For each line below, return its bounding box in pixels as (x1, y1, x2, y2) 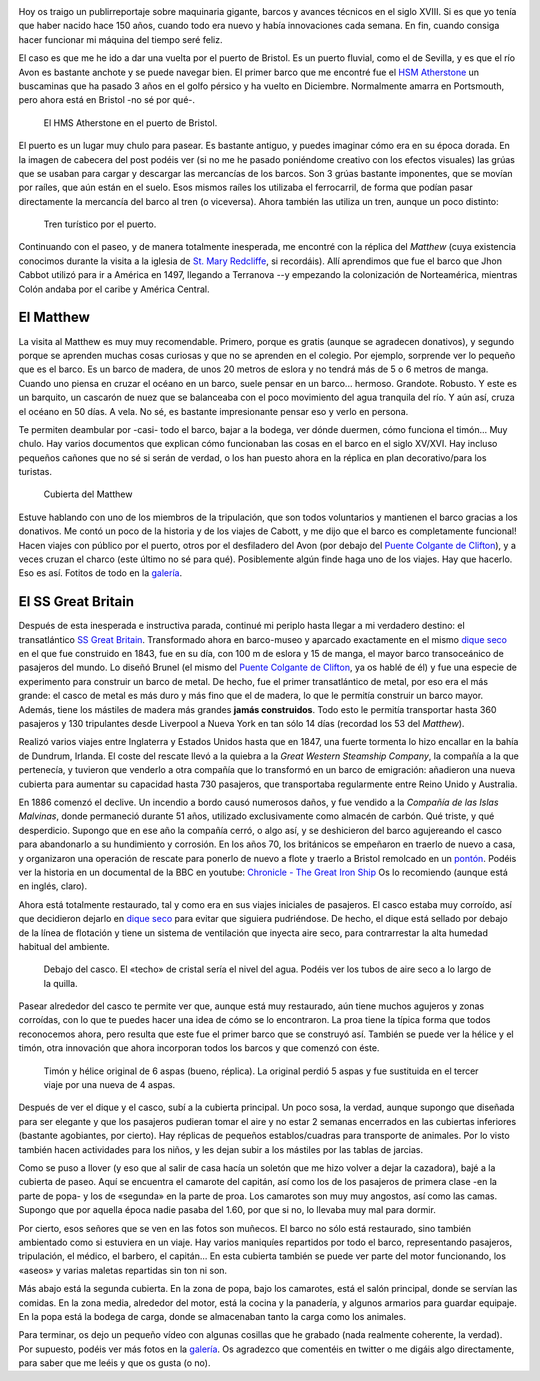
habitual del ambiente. (18, 940, 110, 952)
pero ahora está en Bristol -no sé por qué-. (18, 94, 195, 106)
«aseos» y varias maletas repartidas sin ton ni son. (18, 1264, 228, 1276)
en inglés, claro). (18, 880, 88, 892)
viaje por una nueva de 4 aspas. (43, 1079, 176, 1091)
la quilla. (43, 977, 79, 989)
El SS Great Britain (18, 593, 135, 610)
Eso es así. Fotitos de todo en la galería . (18, 567, 183, 579)
